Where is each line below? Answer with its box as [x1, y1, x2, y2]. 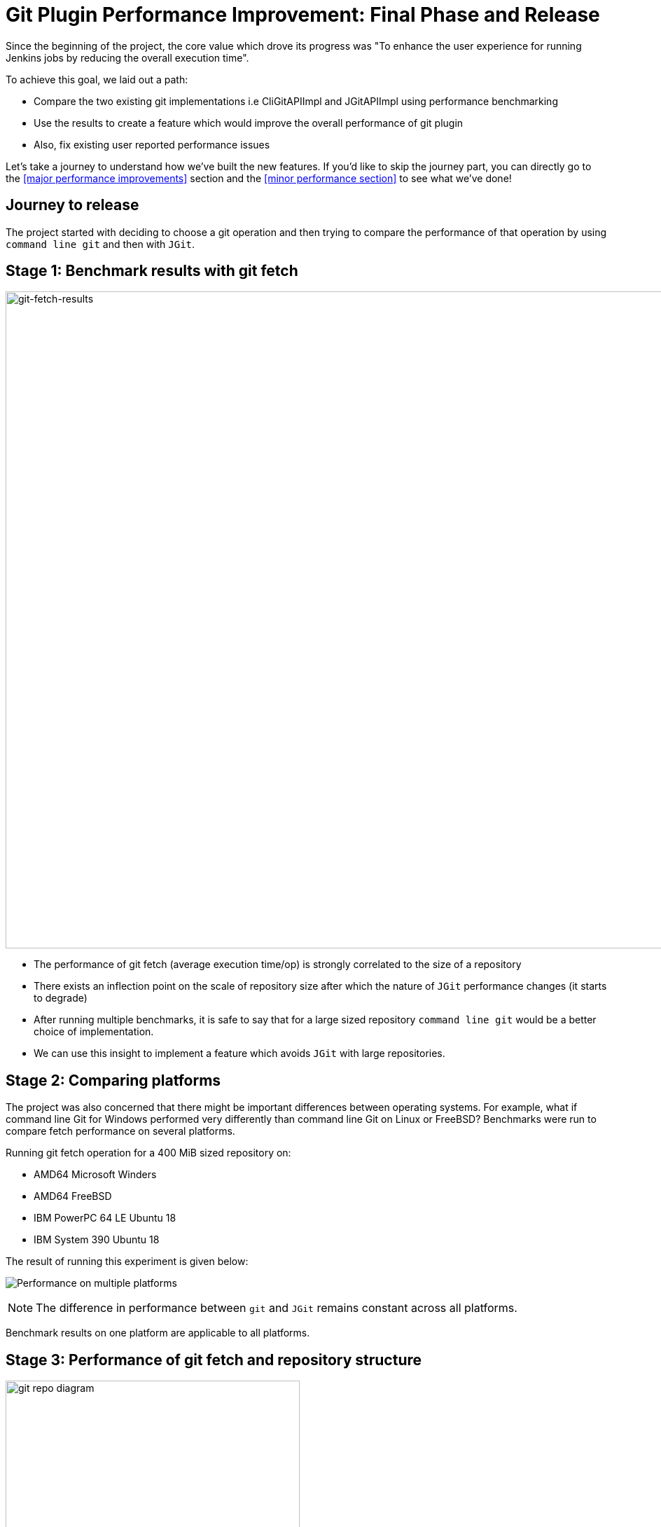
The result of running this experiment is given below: [6, 1255, 249, 1268]
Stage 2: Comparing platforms [6, 1071, 221, 1089]
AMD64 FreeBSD [34, 1190, 112, 1203]
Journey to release [6, 196, 139, 214]
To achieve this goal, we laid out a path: [6, 73, 188, 85]
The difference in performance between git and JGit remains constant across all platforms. [36, 1301, 517, 1315]
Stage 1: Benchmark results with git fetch [6, 262, 298, 280]
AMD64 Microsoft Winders [34, 1168, 157, 1181]
